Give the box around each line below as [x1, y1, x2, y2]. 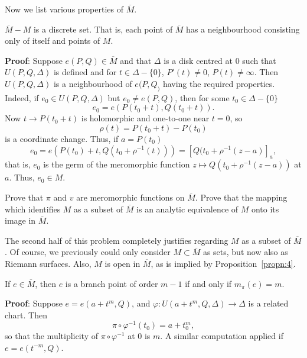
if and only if [185, 277, 232, 289]
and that [120, 54, 152, 66]
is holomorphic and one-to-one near [81, 112, 210, 124]
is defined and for [53, 66, 117, 78]
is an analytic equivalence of [136, 202, 239, 215]
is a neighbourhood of [53, 77, 132, 89]
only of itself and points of [5, 34, 100, 47]
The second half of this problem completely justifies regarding [5, 234, 228, 246]
